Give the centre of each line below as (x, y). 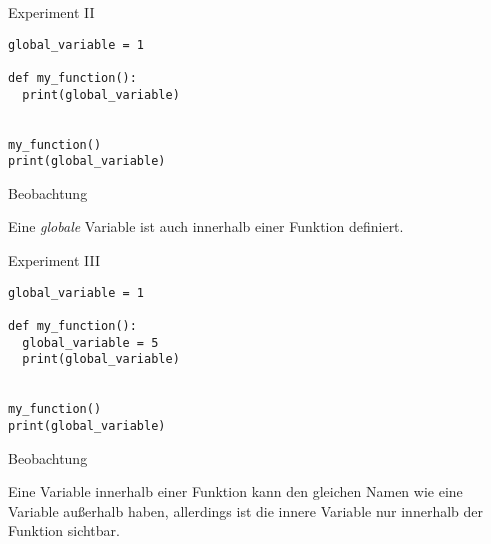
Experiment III (54, 260)
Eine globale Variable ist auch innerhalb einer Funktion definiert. (206, 226)
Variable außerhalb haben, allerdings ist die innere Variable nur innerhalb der (246, 510)
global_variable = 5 (90, 342)
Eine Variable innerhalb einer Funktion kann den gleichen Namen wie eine (235, 491)
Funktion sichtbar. (64, 530)
